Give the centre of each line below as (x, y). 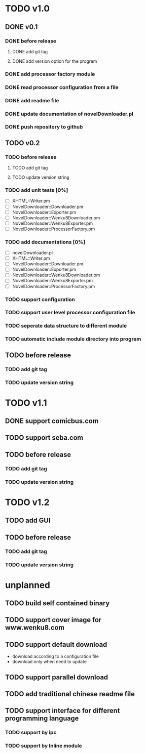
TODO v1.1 (26, 403)
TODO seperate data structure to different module (66, 326)
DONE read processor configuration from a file (62, 87)
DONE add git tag (30, 51)
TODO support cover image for (53, 620)
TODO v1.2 (27, 502)
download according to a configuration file (55, 656)
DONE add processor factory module (50, 74)
